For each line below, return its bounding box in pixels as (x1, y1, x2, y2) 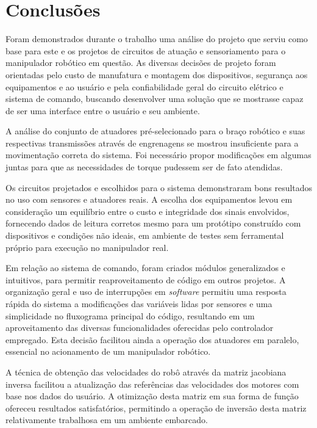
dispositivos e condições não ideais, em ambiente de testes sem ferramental (5, 229, 284, 242)
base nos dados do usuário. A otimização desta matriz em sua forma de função (5, 390, 299, 402)
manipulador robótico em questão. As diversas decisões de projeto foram (5, 56, 276, 69)
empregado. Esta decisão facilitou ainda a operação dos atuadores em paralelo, (5, 333, 299, 346)
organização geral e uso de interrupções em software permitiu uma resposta (5, 285, 287, 298)
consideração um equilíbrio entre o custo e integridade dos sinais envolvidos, (5, 205, 290, 217)
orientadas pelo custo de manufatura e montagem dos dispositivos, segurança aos (5, 68, 308, 81)
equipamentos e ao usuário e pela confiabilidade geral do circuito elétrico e (5, 80, 283, 93)
